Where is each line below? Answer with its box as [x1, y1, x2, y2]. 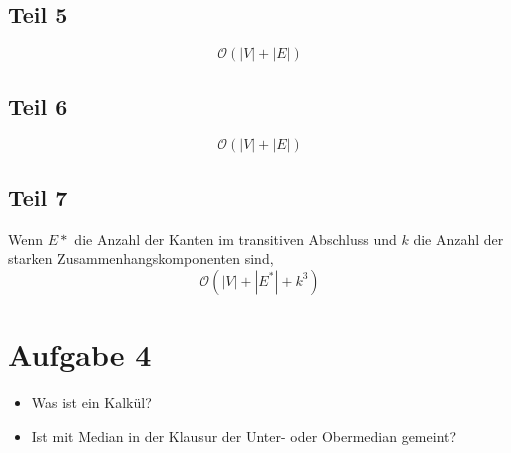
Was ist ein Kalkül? [31, 391, 152, 412]
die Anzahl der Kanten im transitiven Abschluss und [74, 228, 397, 249]
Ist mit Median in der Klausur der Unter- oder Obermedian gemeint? [31, 425, 457, 446]
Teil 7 [8, 181, 68, 212]
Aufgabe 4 [8, 333, 152, 374]
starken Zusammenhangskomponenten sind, [8, 248, 274, 269]
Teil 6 [8, 90, 68, 121]
